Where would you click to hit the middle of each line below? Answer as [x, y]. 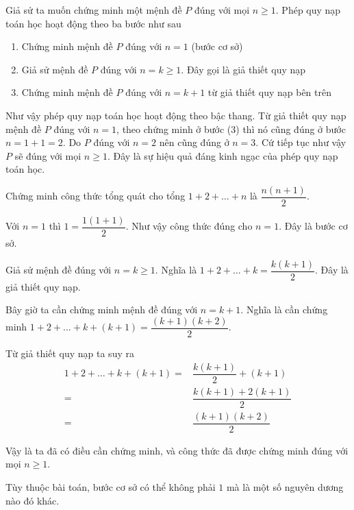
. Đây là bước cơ [313, 226]
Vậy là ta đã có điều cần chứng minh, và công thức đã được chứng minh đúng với [177, 450]
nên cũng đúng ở [194, 142]
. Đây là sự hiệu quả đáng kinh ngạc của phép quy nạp [223, 155]
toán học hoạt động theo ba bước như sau [93, 23]
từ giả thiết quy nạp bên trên [269, 92]
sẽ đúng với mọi [48, 155]
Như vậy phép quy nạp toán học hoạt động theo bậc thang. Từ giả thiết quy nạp [176, 115]
